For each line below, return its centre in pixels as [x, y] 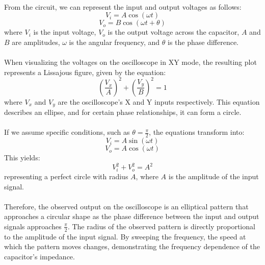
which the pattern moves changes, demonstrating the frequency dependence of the [132, 246]
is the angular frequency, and [114, 42]
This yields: [22, 158]
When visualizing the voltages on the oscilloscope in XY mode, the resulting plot [130, 62]
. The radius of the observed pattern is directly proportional [161, 226]
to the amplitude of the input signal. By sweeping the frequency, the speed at [125, 236]
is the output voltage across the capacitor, [174, 32]
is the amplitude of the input [214, 176]
